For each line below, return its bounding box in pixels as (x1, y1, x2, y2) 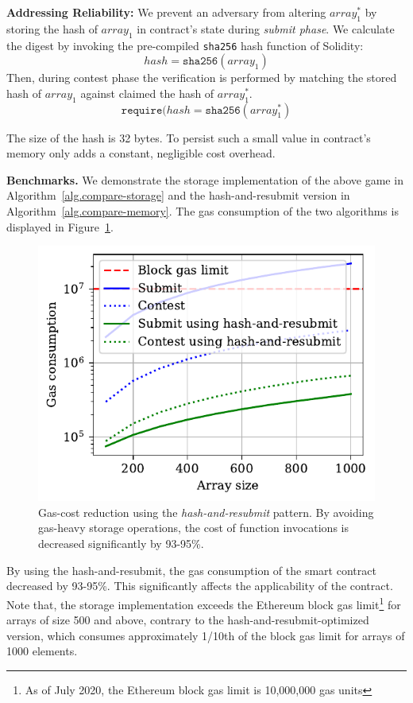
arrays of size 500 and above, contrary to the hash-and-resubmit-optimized (6, 612, 369, 628)
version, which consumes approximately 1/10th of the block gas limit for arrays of (6, 627, 405, 643)
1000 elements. (6, 643, 78, 659)
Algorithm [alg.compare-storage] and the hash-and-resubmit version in (6, 187, 350, 204)
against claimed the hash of (80, 84, 214, 101)
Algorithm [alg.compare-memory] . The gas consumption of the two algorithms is (6, 203, 399, 219)
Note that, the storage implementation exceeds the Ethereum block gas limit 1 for (6, 593, 401, 612)
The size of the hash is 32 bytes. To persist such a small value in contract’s (6, 129, 371, 146)
